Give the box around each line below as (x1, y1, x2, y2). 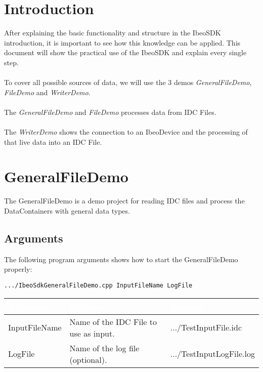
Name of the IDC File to (69, 315, 157, 327)
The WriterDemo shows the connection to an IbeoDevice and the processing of (4, 127, 248, 137)
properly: (4, 264, 32, 274)
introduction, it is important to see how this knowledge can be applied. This (4, 37, 241, 48)
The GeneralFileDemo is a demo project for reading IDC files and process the (4, 195, 245, 206)
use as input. (69, 327, 115, 339)
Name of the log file (69, 342, 140, 354)
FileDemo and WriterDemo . (4, 87, 91, 97)
